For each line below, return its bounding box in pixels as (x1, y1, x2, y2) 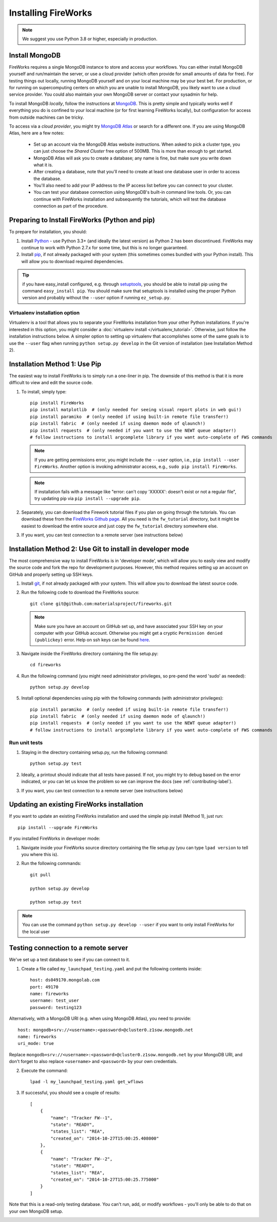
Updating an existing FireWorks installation (9, 800, 143, 809)
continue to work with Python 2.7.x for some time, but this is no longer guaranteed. (21, 244, 188, 250)
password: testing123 (30, 1005, 82, 1010)
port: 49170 (30, 984, 59, 989)
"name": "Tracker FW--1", (50, 1115, 113, 1120)
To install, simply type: (21, 389, 67, 394)
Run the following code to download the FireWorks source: (21, 589, 139, 596)
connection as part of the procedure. (33, 203, 108, 209)
